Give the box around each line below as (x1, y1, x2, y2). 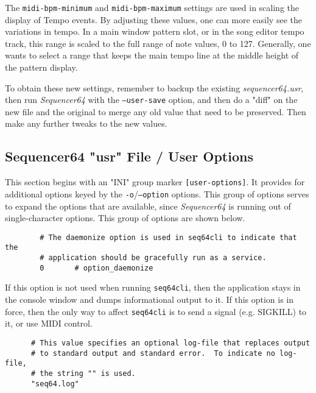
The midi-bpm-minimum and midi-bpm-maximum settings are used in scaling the (5, 1, 299, 13)
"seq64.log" (30, 379, 79, 388)
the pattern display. (5, 61, 78, 74)
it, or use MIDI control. (5, 317, 93, 330)
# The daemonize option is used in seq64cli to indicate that (40, 233, 297, 242)
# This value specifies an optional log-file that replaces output (30, 338, 311, 347)
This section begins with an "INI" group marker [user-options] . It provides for (5, 175, 305, 188)
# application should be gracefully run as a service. (40, 253, 267, 263)
